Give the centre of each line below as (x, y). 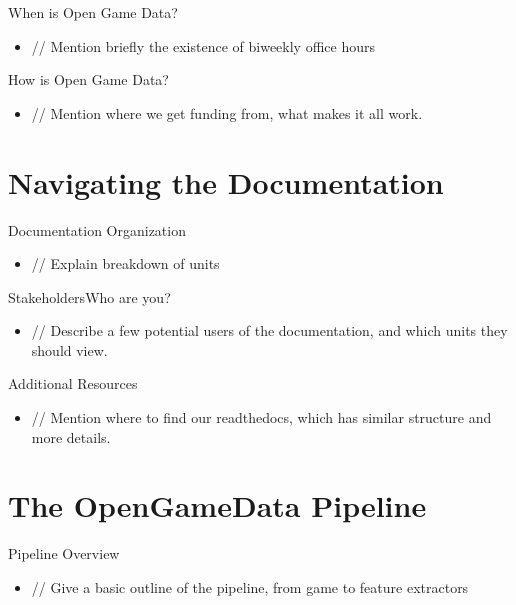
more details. (71, 436)
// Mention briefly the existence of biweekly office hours (203, 45)
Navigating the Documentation (226, 181)
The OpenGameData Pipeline (217, 505)
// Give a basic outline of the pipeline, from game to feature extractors (250, 586)
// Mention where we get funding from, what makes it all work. (227, 112)
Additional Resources (73, 383)
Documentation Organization (97, 229)
